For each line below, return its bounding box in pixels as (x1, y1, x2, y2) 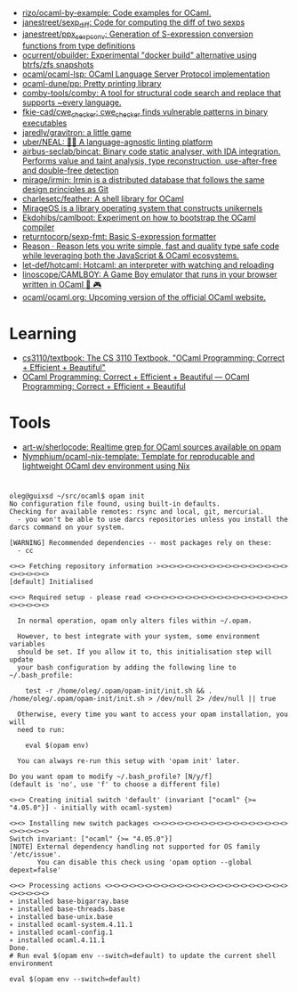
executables (21, 118, 68, 128)
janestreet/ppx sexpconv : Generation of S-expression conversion (21, 28, 253, 41)
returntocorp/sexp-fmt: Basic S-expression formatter (21, 232, 217, 242)
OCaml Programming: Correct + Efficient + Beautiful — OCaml (21, 371, 250, 382)
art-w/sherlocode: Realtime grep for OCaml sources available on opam (21, 442, 282, 452)
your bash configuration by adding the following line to (17, 663, 237, 672)
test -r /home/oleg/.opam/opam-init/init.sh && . (25, 687, 213, 695)
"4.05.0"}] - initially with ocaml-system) (9, 803, 173, 813)
